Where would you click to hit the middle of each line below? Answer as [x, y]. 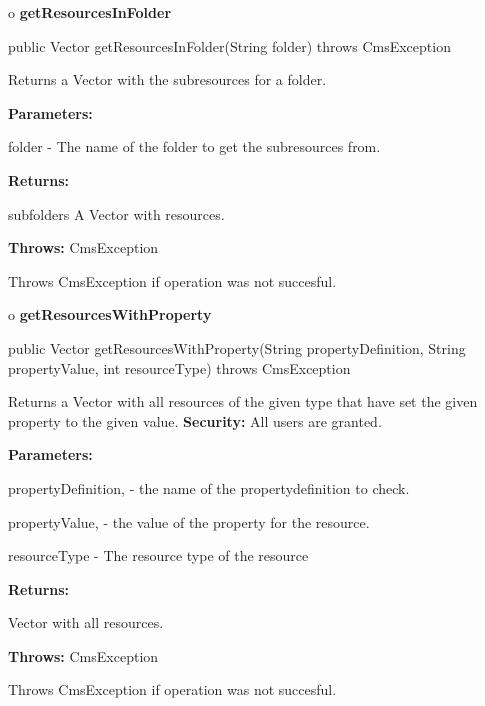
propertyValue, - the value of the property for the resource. [189, 521]
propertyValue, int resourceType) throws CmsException [179, 367]
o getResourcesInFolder [90, 12]
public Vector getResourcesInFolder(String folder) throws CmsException [229, 45]
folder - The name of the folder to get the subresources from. [194, 146]
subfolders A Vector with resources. [116, 213]
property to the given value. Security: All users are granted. [195, 420]
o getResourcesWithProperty [110, 314]
